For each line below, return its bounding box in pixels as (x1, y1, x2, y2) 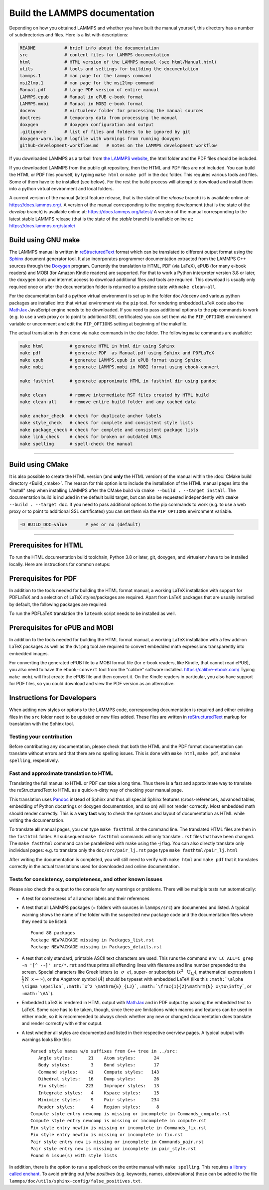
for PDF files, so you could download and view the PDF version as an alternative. (9, 681, 175, 687)
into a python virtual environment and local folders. (9, 185, 114, 191)
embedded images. (9, 650, 49, 656)
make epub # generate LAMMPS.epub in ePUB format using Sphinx (19, 357, 201, 363)
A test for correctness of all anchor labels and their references (21, 895, 149, 901)
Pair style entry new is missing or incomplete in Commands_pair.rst (30, 1139, 204, 1145)
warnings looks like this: (21, 1037, 71, 1042)
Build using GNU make (9, 236, 80, 244)
